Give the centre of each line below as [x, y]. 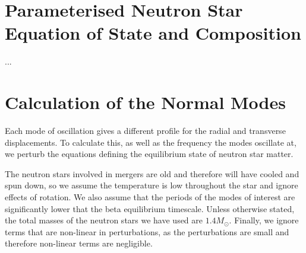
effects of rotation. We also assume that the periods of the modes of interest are [150, 197]
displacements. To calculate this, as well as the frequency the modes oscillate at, [151, 142]
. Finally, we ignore [264, 220]
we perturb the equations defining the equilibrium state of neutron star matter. [149, 154]
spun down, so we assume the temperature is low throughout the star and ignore [152, 185]
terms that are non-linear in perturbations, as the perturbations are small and [147, 231]
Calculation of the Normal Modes [145, 102]
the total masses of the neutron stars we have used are [104, 220]
